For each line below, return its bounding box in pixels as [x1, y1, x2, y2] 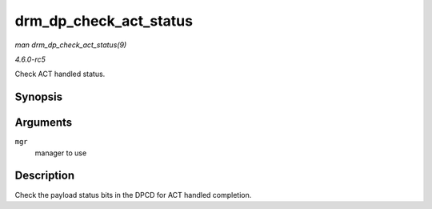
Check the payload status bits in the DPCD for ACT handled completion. [14, 190, 252, 199]
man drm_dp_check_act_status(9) [14, 40, 127, 50]
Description [14, 169, 75, 183]
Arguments [14, 116, 73, 130]
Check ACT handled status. [14, 69, 106, 79]
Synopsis [14, 90, 63, 104]
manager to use [34, 148, 87, 158]
